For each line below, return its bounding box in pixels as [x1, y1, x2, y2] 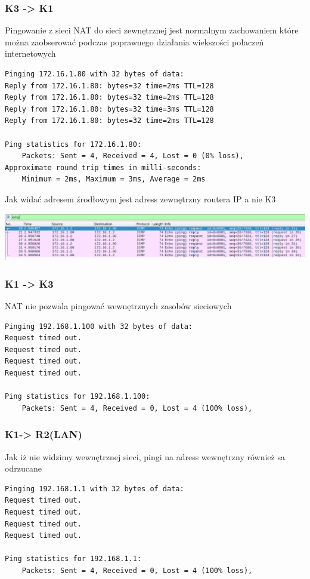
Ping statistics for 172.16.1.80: [5, 140, 142, 149]
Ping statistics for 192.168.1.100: [5, 392, 150, 401]
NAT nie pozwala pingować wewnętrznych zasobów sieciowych [5, 300, 232, 312]
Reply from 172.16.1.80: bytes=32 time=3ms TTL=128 [5, 104, 214, 113]
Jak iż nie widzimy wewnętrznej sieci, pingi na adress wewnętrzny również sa [5, 450, 285, 463]
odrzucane [5, 462, 42, 475]
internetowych [5, 47, 56, 60]
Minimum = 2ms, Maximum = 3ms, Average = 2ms [21, 175, 206, 184]
